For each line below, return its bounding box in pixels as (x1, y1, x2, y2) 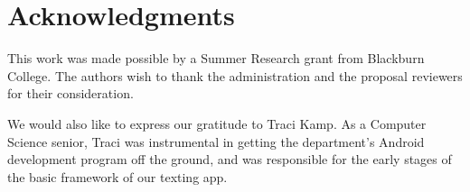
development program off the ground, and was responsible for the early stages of (7, 150, 452, 169)
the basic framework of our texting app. (7, 167, 228, 186)
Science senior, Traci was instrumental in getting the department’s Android (7, 132, 425, 151)
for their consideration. (7, 84, 134, 103)
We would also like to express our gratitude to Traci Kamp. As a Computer (7, 114, 427, 133)
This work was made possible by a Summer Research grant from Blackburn (7, 49, 425, 68)
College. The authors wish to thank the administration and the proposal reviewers (7, 66, 463, 85)
